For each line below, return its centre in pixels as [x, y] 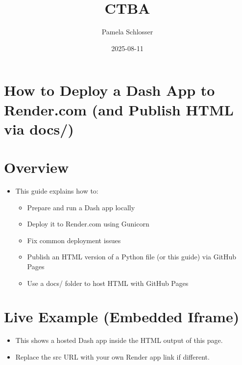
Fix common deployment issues [74, 240]
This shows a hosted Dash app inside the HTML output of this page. [119, 340]
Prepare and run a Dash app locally [81, 207]
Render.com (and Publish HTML [119, 109]
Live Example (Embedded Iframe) [122, 317]
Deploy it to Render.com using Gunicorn [88, 224]
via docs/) [39, 128]
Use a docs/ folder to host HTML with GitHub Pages [108, 283]
